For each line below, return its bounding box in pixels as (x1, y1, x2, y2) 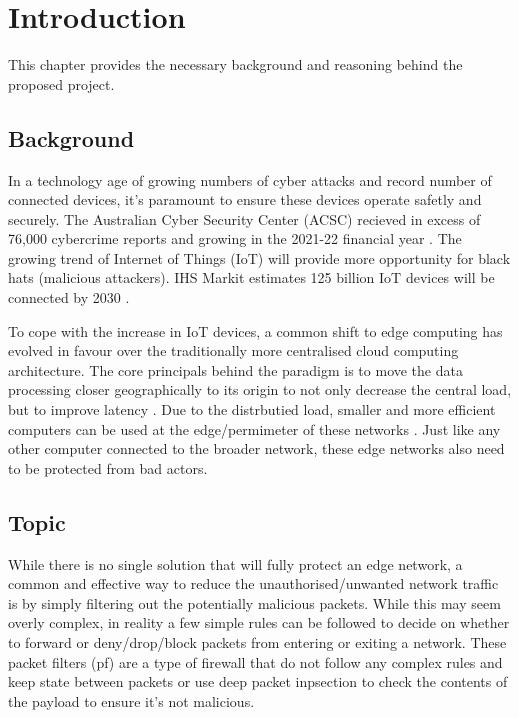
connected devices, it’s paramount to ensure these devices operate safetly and (8, 189, 482, 210)
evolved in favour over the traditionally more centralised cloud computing (8, 340, 459, 361)
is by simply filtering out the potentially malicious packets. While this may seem (8, 592, 501, 613)
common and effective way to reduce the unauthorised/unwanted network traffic (8, 573, 499, 594)
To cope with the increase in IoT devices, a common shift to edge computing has (8, 320, 503, 341)
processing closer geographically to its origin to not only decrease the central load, (8, 379, 512, 400)
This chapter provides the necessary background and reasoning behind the (8, 54, 463, 75)
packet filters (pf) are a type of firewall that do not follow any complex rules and (8, 651, 503, 672)
